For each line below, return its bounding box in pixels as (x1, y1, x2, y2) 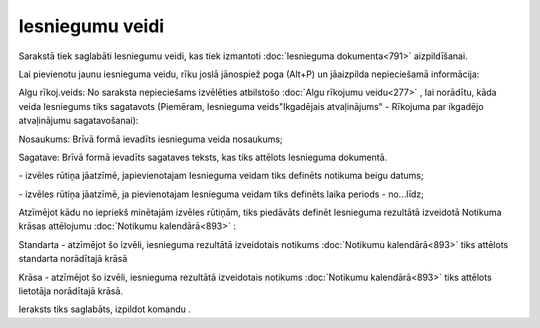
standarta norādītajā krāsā (18, 253, 128, 265)
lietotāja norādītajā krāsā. (18, 285, 124, 297)
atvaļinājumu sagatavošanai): (18, 115, 139, 127)
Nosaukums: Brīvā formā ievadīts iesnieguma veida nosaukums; (18, 133, 284, 145)
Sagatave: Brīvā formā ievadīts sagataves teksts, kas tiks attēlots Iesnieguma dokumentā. (18, 151, 388, 163)
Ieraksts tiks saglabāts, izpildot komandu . (18, 303, 192, 315)
